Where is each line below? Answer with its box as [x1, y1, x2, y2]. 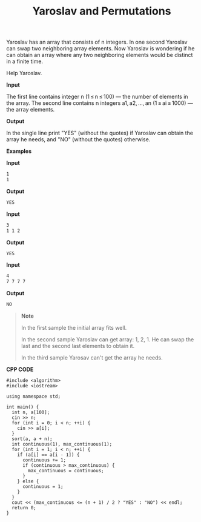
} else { [17, 478, 39, 484]
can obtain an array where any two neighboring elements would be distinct [6, 52, 193, 59]
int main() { [6, 404, 39, 410]
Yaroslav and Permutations [32, 4, 171, 18]
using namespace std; [6, 393, 61, 400]
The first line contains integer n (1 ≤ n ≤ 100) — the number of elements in [6, 93, 189, 101]
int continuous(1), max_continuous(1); [12, 441, 113, 447]
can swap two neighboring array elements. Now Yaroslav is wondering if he [6, 45, 195, 52]
